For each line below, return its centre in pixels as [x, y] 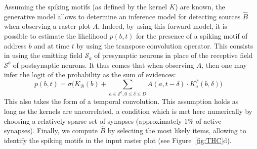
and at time [52, 45]
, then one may [224, 65]
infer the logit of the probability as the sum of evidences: [90, 74]
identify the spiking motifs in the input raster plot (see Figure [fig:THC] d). [118, 140]
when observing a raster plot [47, 26]
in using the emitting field [43, 55]
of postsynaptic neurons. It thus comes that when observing [104, 65]
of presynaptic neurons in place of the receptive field [173, 55]
